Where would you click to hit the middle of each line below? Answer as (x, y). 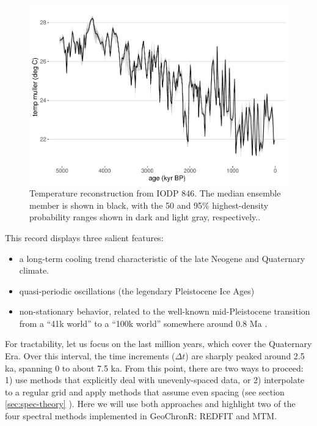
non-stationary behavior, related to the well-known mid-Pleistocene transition (165, 311)
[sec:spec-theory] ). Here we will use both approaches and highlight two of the (150, 404)
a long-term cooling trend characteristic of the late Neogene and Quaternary (162, 258)
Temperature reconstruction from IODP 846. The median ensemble (155, 193)
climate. (34, 270)
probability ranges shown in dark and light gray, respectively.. (145, 217)
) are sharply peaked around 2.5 (245, 356)
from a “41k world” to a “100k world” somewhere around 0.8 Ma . (143, 323)
